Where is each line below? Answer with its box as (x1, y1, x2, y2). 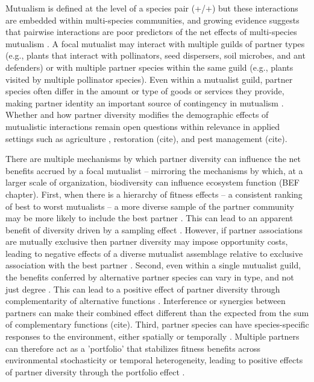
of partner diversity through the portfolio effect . (5, 365, 185, 378)
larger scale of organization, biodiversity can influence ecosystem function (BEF (5, 176, 300, 189)
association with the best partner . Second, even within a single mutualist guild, (5, 259, 301, 271)
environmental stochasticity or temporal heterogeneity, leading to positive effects (5, 354, 303, 366)
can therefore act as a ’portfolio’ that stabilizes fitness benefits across (5, 342, 261, 354)
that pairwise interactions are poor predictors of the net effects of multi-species (5, 25, 297, 38)
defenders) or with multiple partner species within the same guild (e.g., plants (5, 60, 294, 73)
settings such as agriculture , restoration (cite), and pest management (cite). (5, 132, 287, 144)
